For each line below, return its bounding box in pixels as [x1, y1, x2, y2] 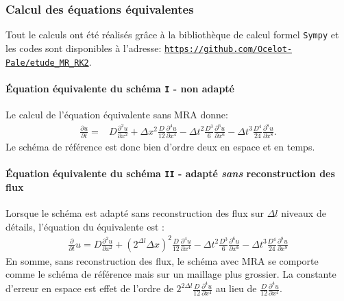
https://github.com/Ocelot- [164, 44, 293, 54]
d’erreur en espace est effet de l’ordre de [5, 281, 173, 296]
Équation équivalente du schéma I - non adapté [5, 81, 234, 95]
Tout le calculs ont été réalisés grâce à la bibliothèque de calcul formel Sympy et [5, 27, 339, 42]
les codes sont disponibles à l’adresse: [5, 40, 162, 55]
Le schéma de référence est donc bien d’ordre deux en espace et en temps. [5, 140, 315, 154]
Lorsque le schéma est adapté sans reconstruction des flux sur [5, 206, 264, 220]
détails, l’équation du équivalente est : [5, 219, 164, 233]
